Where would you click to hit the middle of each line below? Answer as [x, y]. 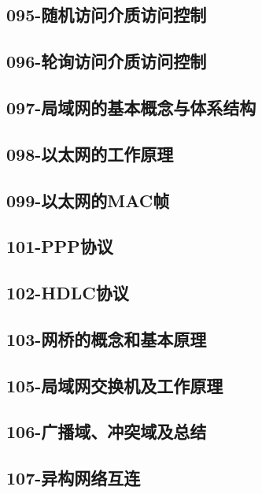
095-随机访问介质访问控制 [107, 15]
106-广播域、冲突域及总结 [107, 431]
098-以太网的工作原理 [90, 153]
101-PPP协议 [60, 246]
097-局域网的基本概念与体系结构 [131, 107]
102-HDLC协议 [68, 293]
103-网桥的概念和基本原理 [107, 338]
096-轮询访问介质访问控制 [107, 61]
